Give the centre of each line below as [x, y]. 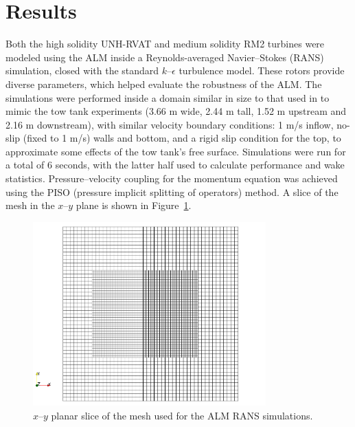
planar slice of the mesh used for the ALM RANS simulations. [182, 416]
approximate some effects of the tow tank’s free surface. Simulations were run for [176, 151]
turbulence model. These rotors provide [262, 70]
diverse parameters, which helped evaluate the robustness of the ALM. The [164, 84]
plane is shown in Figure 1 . [134, 205]
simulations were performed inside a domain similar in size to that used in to [168, 97]
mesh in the [30, 205]
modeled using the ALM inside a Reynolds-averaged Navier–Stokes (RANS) [165, 57]
